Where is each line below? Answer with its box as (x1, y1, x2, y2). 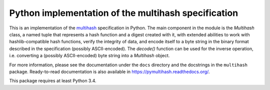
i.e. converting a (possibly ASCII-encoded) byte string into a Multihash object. (9, 53, 170, 59)
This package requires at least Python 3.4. (9, 78, 97, 84)
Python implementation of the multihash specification (9, 7, 238, 18)
